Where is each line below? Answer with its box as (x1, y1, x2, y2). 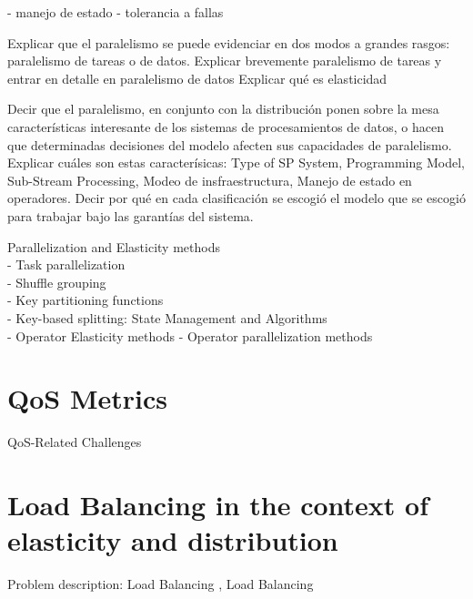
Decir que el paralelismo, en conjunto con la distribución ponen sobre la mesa (7, 99, 439, 118)
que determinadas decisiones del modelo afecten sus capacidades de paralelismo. (7, 135, 452, 154)
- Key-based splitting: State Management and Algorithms (7, 308, 327, 327)
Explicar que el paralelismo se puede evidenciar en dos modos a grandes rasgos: (7, 33, 450, 52)
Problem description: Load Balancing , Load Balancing (7, 574, 314, 594)
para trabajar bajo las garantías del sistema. (7, 206, 254, 225)
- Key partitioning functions (7, 290, 164, 310)
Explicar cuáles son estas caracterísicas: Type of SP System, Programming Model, (7, 153, 465, 172)
